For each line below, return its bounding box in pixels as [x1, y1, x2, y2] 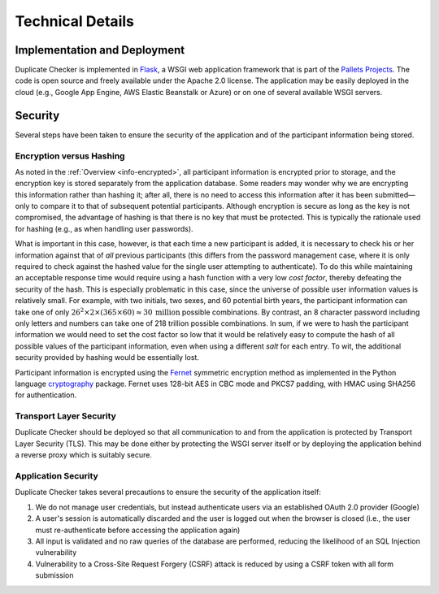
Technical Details [15, 12, 134, 30]
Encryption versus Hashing [15, 150, 125, 162]
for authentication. [15, 390, 77, 400]
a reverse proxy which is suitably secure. [15, 450, 152, 460]
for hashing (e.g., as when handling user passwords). [15, 223, 194, 233]
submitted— [374, 189, 416, 199]
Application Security [15, 470, 99, 481]
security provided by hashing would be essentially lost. [15, 353, 199, 362]
